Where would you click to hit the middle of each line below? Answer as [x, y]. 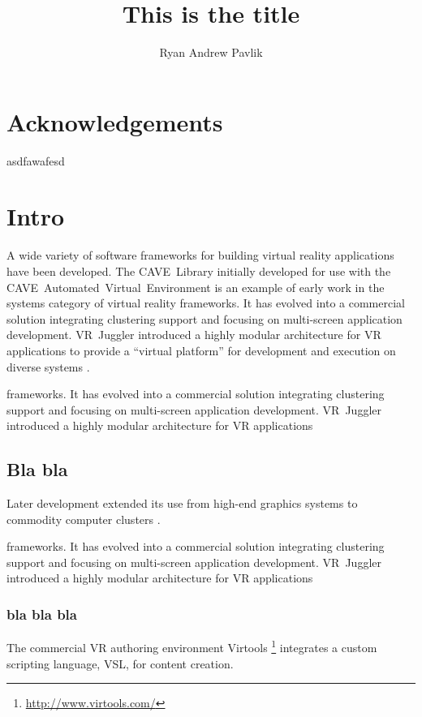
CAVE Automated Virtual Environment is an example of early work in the [196, 287]
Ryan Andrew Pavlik [211, 52]
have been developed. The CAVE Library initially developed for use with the [199, 270]
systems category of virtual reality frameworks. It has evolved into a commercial [206, 303]
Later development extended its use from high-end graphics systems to [182, 503]
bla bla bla [42, 614]
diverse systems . [48, 366]
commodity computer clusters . [84, 519]
